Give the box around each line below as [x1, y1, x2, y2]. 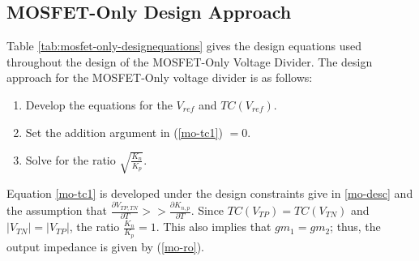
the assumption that [6, 202, 107, 219]
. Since [190, 202, 224, 219]
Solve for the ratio [25, 151, 116, 168]
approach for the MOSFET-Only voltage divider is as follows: [6, 69, 313, 86]
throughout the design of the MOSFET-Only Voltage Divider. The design [6, 53, 373, 70]
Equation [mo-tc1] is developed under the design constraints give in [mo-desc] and [6, 184, 413, 201]
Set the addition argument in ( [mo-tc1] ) [25, 123, 223, 140]
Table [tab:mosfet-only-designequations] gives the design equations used [6, 37, 362, 54]
